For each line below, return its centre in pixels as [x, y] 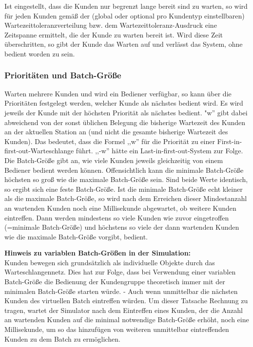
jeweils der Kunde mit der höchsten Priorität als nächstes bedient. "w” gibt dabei [126, 112]
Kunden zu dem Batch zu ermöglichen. [62, 338]
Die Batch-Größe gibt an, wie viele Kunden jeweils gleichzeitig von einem [114, 160]
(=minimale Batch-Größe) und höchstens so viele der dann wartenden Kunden [122, 227]
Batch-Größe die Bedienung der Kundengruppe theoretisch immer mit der [115, 282]
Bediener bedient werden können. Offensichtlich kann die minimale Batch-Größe [124, 170]
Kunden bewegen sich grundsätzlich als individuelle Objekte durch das [110, 262]
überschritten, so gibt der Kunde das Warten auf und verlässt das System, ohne [124, 44]
